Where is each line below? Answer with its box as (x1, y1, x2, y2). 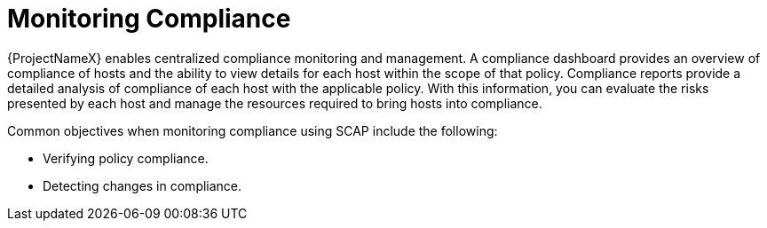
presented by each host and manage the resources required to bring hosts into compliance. (7, 95, 542, 111)
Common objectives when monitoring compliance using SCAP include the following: (7, 122, 498, 138)
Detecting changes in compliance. (43, 177, 242, 193)
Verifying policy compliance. (43, 150, 209, 166)
